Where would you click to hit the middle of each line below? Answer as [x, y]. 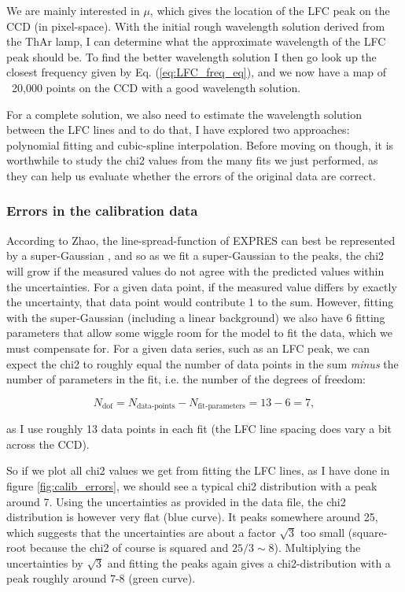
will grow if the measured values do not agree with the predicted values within [195, 270]
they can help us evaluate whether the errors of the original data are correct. [191, 175]
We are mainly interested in [73, 10]
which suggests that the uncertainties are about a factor [141, 532]
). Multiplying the [317, 548]
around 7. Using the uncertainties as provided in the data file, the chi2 [176, 501]
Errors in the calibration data [102, 211]
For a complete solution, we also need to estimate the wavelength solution [184, 114]
